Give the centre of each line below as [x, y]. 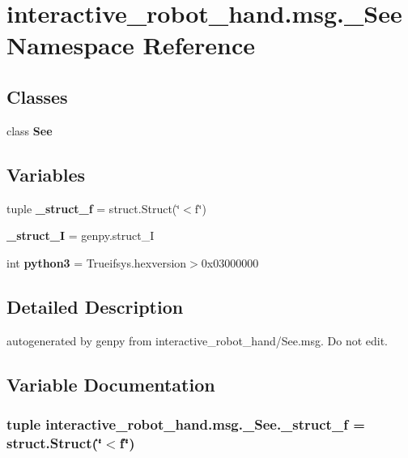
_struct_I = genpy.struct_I [81, 235]
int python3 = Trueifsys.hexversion [97, 262]
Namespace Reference [131, 45]
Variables [46, 174]
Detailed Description [95, 306]
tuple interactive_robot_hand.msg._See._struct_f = [186, 424]
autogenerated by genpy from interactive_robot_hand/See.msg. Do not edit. [198, 340]
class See [30, 130]
